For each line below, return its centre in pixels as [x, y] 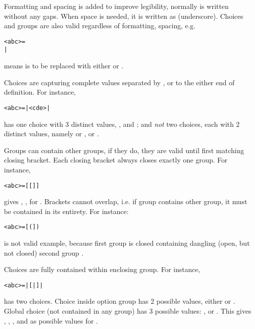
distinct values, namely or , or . [51, 134]
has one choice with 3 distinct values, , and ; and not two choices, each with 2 [122, 124]
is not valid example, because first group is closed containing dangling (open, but [127, 243]
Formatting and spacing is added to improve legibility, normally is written [116, 6]
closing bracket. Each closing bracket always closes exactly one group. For [116, 160]
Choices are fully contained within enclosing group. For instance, [102, 269]
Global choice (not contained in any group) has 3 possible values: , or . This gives [128, 311]
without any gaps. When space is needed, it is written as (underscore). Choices [124, 16]
